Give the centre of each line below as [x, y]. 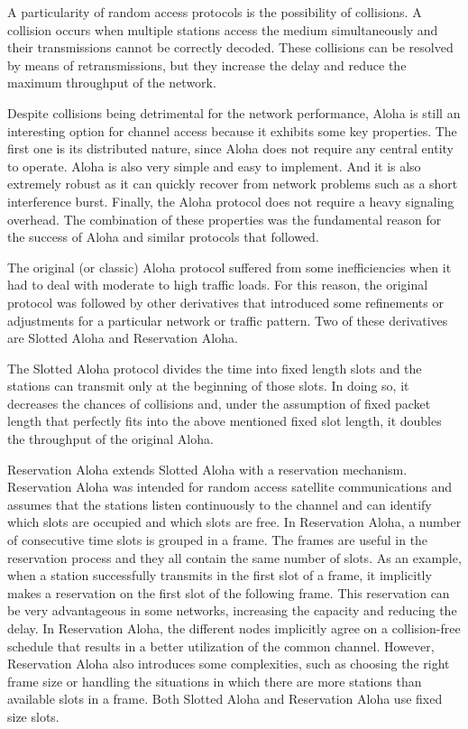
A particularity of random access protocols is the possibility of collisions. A [215, 12]
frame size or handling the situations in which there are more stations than [215, 681]
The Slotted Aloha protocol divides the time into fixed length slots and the [215, 368]
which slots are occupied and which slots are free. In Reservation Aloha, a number [234, 522]
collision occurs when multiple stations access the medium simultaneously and [223, 29]
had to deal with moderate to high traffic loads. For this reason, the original [218, 285]
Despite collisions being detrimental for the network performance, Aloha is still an [234, 112]
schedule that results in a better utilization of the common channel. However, [221, 646]
